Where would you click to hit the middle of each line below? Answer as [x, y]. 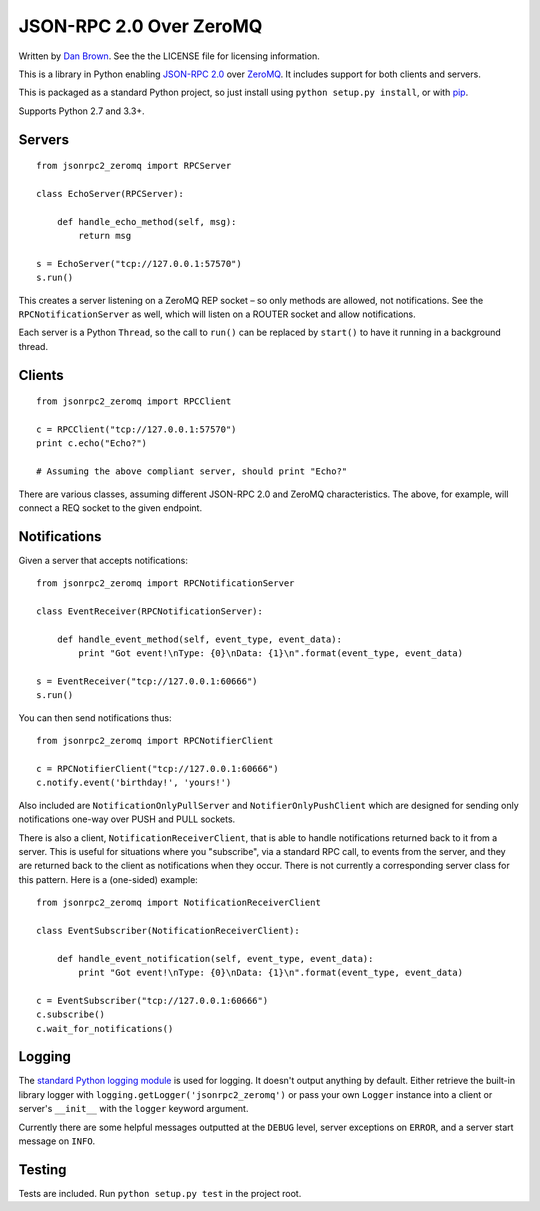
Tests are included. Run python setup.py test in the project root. [160, 1193]
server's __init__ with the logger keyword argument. [133, 1109]
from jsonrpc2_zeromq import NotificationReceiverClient [179, 903]
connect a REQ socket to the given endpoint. [110, 507]
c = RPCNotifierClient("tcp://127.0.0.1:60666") [157, 768]
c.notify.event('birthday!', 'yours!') [134, 783]
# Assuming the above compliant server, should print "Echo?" [192, 471]
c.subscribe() [70, 1014]
